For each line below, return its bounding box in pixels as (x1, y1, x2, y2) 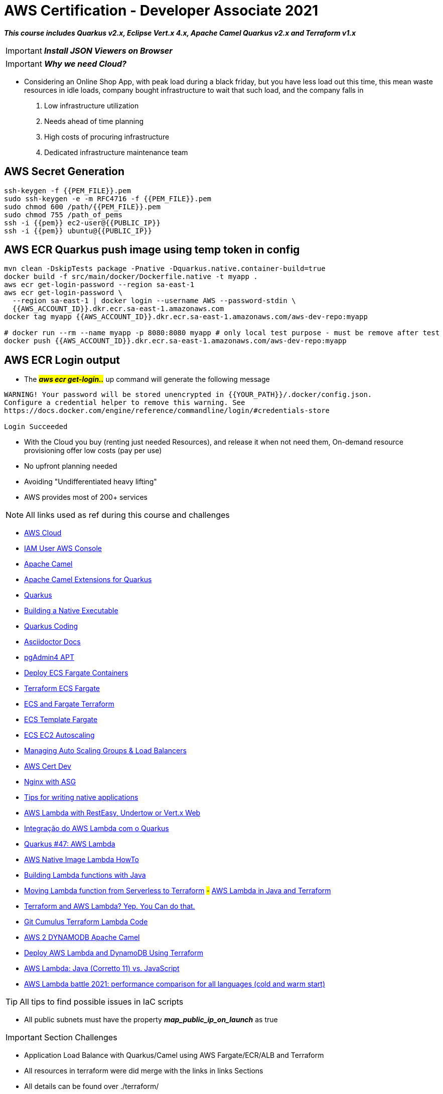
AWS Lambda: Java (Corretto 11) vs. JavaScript (24, 964, 180, 973)
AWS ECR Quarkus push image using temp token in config (4, 243, 300, 256)
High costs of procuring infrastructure (44, 132, 170, 141)
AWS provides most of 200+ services (24, 493, 147, 502)
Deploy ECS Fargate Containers (24, 668, 128, 677)
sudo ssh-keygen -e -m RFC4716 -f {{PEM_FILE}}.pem (4, 194, 212, 203)
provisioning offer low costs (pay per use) (24, 446, 162, 455)
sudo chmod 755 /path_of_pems (4, 210, 123, 219)
